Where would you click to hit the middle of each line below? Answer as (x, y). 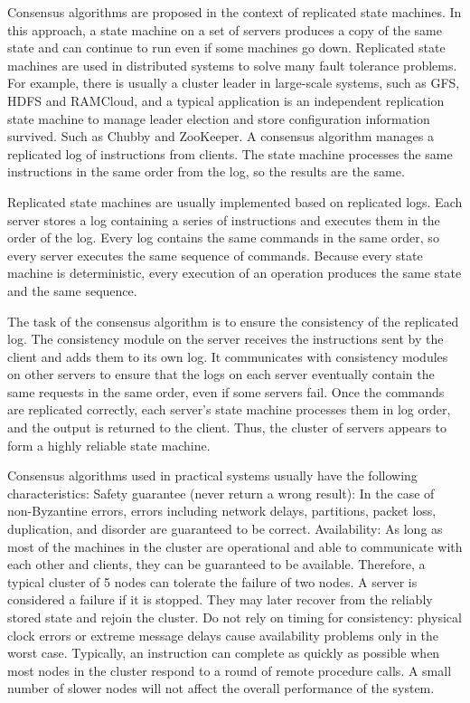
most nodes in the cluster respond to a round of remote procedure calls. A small (230, 670)
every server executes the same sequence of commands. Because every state (215, 255)
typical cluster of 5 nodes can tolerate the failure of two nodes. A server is (212, 581)
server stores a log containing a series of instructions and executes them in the (224, 219)
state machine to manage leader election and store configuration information (219, 118)
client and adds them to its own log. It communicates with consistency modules (228, 356)
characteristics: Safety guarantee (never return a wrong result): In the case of (221, 493)
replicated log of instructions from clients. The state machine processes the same (230, 153)
